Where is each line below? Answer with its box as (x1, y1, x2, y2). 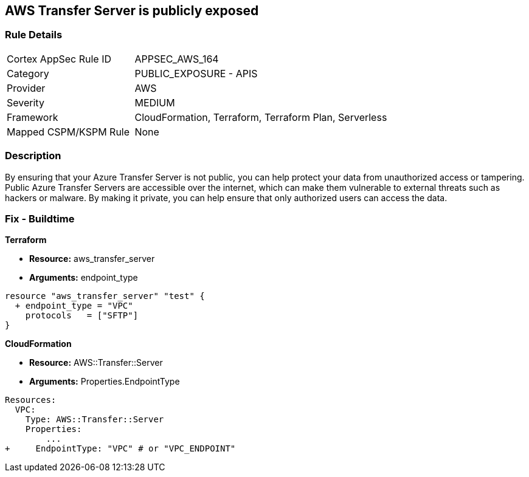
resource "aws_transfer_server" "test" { (5, 291, 205, 301)
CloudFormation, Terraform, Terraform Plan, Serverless (134, 111, 387, 123)
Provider (7, 81, 46, 94)
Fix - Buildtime (5, 212, 75, 225)
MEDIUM (134, 96, 175, 109)
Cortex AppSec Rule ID (7, 52, 112, 65)
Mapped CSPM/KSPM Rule (7, 125, 130, 138)
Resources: (5, 395, 57, 405)
